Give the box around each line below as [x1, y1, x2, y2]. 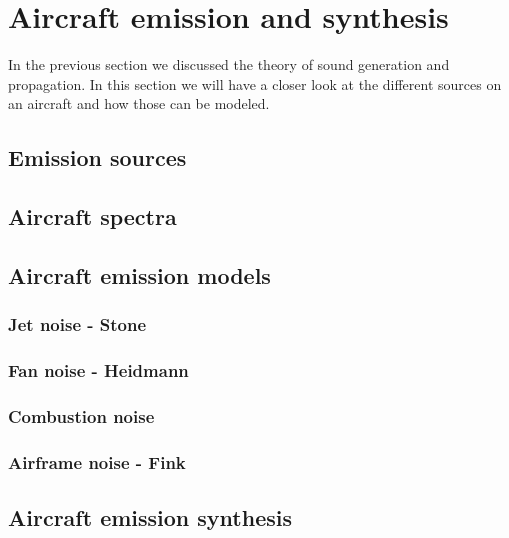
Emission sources [8, 142, 187, 173]
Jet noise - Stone [8, 312, 147, 337]
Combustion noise [8, 403, 155, 428]
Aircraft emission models [8, 259, 271, 290]
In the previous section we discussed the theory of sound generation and [8, 54, 450, 75]
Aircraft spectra [8, 201, 177, 232]
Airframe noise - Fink [8, 449, 186, 474]
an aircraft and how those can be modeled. [8, 93, 270, 114]
